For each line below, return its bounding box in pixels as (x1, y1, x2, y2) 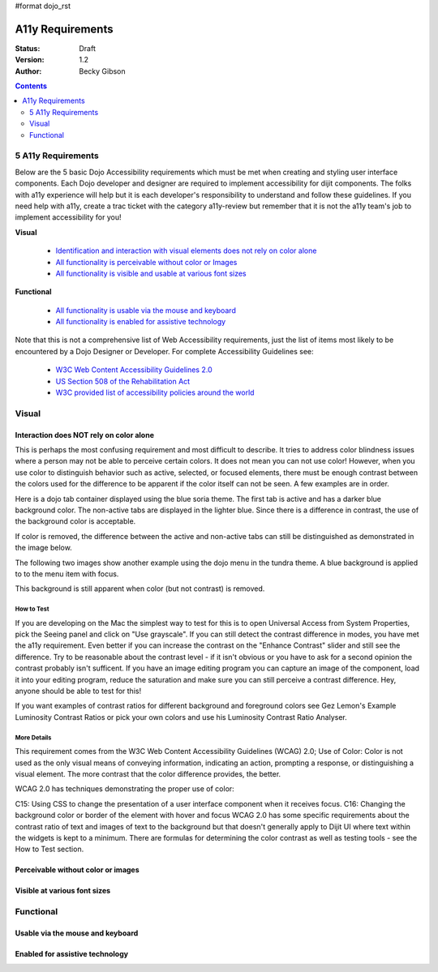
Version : (15, 55, 45, 65)
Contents (15, 81, 48, 91)
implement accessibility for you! (15, 212, 122, 222)
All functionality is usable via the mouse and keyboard (55, 305, 237, 315)
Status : (15, 43, 41, 53)
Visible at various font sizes (15, 886, 111, 896)
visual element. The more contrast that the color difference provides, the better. (15, 769, 281, 778)
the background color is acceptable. (15, 516, 136, 526)
